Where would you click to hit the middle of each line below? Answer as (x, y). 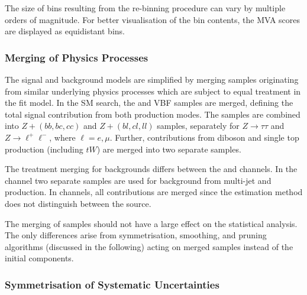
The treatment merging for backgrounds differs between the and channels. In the (151, 169)
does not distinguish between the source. (78, 203)
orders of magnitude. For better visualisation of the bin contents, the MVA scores (153, 19)
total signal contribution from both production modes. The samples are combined (153, 114)
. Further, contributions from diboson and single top (204, 137)
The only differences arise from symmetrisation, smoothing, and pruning (136, 235)
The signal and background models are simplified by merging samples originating (152, 79)
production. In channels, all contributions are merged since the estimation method (154, 192)
